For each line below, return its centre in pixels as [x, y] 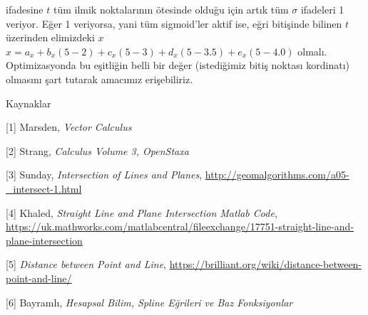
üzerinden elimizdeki [50, 37]
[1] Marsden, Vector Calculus [69, 127]
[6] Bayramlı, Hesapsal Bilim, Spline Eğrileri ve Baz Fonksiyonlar [149, 302]
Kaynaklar [29, 103]
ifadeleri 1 [322, 9]
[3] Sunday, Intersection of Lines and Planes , [104, 175]
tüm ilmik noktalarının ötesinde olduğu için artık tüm [171, 9]
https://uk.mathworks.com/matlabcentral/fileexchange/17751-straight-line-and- [180, 226]
